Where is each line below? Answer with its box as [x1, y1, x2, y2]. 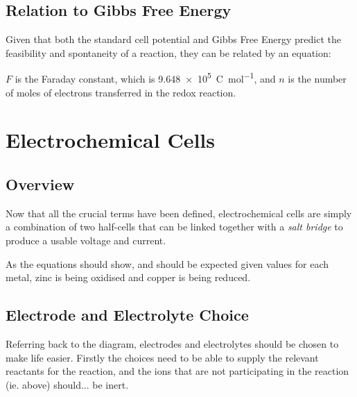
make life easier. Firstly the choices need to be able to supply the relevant [6, 350, 319, 364]
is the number [288, 71, 347, 86]
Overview [6, 174, 75, 194]
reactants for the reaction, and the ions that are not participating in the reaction [6, 364, 349, 378]
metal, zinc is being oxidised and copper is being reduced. [6, 270, 251, 285]
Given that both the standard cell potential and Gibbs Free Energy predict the [6, 32, 341, 47]
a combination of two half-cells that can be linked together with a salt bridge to [6, 219, 343, 234]
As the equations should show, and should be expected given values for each [6, 256, 329, 271]
